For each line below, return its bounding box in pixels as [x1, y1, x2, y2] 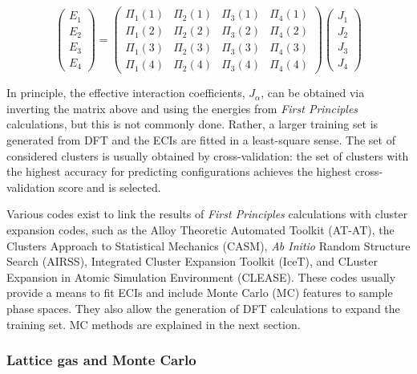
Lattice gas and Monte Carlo [6, 350, 196, 370]
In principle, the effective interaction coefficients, [6, 84, 245, 101]
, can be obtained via [261, 84, 365, 101]
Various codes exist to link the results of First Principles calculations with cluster [6, 205, 408, 222]
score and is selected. [58, 178, 161, 195]
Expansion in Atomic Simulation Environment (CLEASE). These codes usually [6, 268, 396, 285]
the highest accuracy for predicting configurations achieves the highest [6, 163, 352, 180]
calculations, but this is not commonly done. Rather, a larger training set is [6, 116, 379, 132]
